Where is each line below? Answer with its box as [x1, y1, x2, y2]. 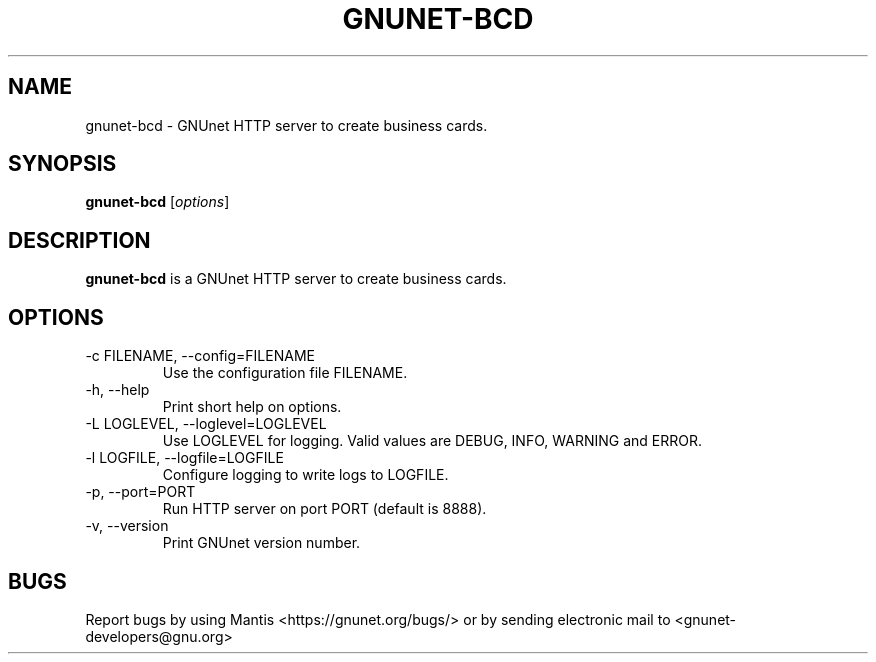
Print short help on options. [162, 398, 342, 416]
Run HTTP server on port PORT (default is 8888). [162, 500, 487, 518]
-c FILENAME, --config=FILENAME [85, 347, 315, 365]
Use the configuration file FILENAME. [162, 364, 408, 382]
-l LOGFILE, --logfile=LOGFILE [85, 449, 284, 467]
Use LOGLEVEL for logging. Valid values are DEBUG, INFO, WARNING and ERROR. [162, 432, 702, 450]
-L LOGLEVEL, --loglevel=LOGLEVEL [85, 415, 327, 433]
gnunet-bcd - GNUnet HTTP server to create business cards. [85, 116, 488, 134]
